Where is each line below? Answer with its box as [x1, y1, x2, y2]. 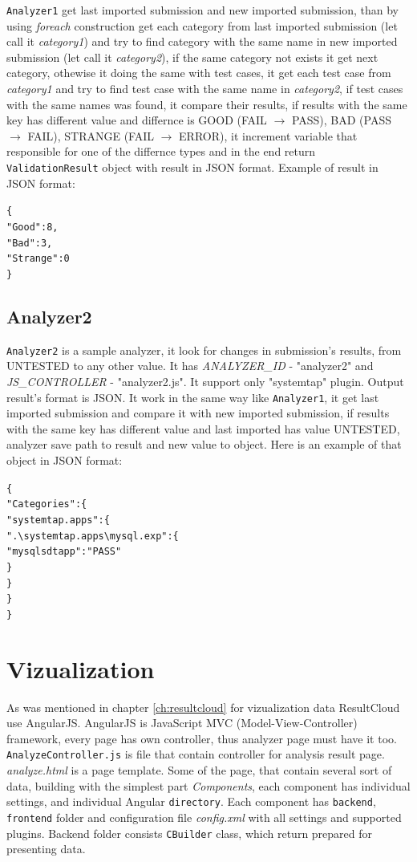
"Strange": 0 [6, 253, 70, 265]
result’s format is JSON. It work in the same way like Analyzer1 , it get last [6, 388, 379, 405]
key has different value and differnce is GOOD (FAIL [6, 112, 267, 128]
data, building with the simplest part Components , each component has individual [6, 777, 411, 794]
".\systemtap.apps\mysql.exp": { [6, 530, 179, 542]
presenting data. [6, 840, 86, 857]
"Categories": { [6, 498, 87, 510]
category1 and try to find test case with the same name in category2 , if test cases [6, 80, 403, 97]
